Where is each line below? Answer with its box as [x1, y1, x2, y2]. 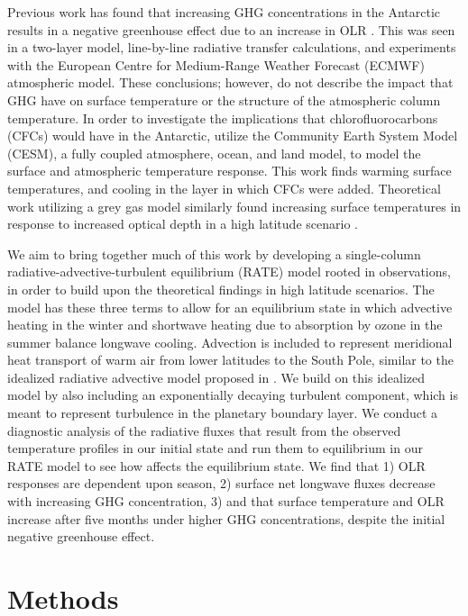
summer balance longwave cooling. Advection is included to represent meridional [7, 332, 453, 351]
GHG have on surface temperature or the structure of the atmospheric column [7, 90, 441, 109]
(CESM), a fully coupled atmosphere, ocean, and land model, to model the [7, 143, 421, 162]
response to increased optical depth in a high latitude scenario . [7, 214, 358, 233]
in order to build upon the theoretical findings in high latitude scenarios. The [7, 279, 435, 298]
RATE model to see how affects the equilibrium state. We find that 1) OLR [7, 456, 426, 475]
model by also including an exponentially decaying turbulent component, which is [7, 385, 458, 404]
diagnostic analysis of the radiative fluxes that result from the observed [7, 421, 401, 439]
